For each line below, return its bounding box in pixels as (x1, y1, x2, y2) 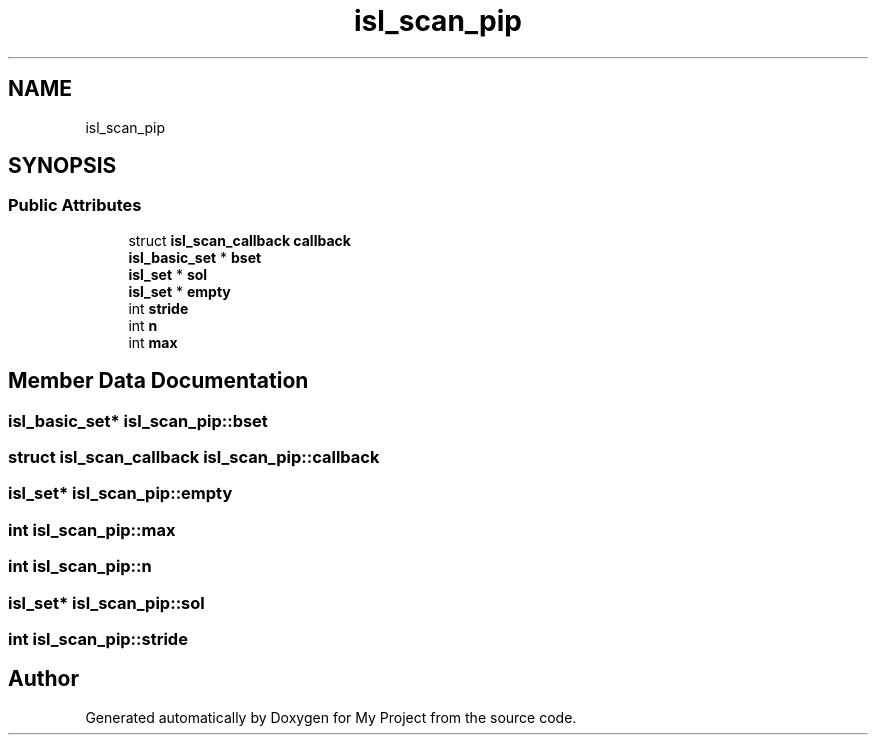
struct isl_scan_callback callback (128, 231, 351, 249)
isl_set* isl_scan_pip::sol (8, 592, 205, 613)
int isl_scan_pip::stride (8, 628, 188, 649)
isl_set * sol (128, 265, 208, 283)
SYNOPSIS (8, 153, 117, 179)
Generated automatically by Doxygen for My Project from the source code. (85, 708, 577, 726)
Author (8, 666, 79, 692)
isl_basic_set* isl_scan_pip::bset (8, 410, 268, 431)
